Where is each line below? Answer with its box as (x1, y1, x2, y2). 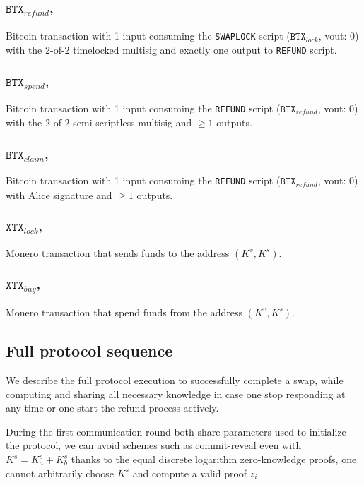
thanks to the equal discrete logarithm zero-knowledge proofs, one (71, 452, 357, 466)
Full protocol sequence (6, 340, 173, 361)
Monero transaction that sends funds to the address (6, 245, 230, 260)
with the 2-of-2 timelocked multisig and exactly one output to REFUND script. (6, 42, 337, 56)
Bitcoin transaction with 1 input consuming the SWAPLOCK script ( (6, 28, 290, 43)
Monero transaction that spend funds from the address (6, 304, 243, 319)
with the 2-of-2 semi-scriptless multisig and (6, 115, 192, 130)
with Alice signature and (6, 187, 112, 202)
